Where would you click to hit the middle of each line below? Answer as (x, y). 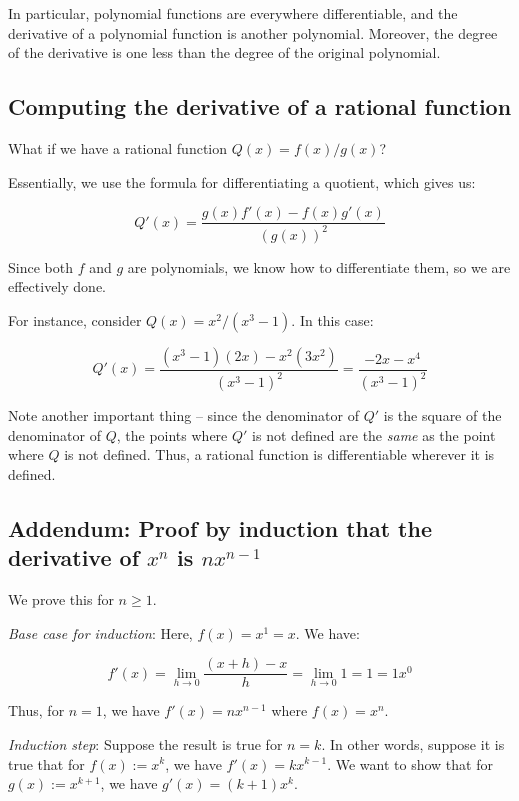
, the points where (172, 434)
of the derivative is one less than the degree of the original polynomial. (224, 52)
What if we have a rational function (118, 147)
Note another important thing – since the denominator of (183, 415)
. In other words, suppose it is (413, 743)
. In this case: (332, 319)
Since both (40, 266)
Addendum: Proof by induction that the (220, 527)
